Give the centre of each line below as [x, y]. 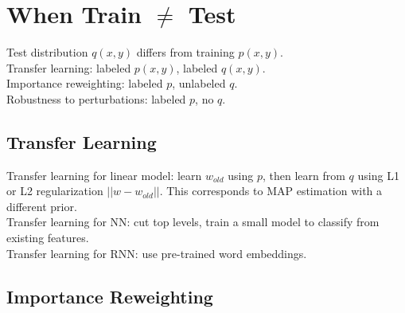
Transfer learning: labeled [69, 67]
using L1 [378, 175]
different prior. [42, 206]
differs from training [185, 52]
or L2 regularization [55, 191]
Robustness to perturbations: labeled [96, 98]
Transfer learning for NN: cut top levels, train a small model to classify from [193, 222]
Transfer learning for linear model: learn [104, 175]
